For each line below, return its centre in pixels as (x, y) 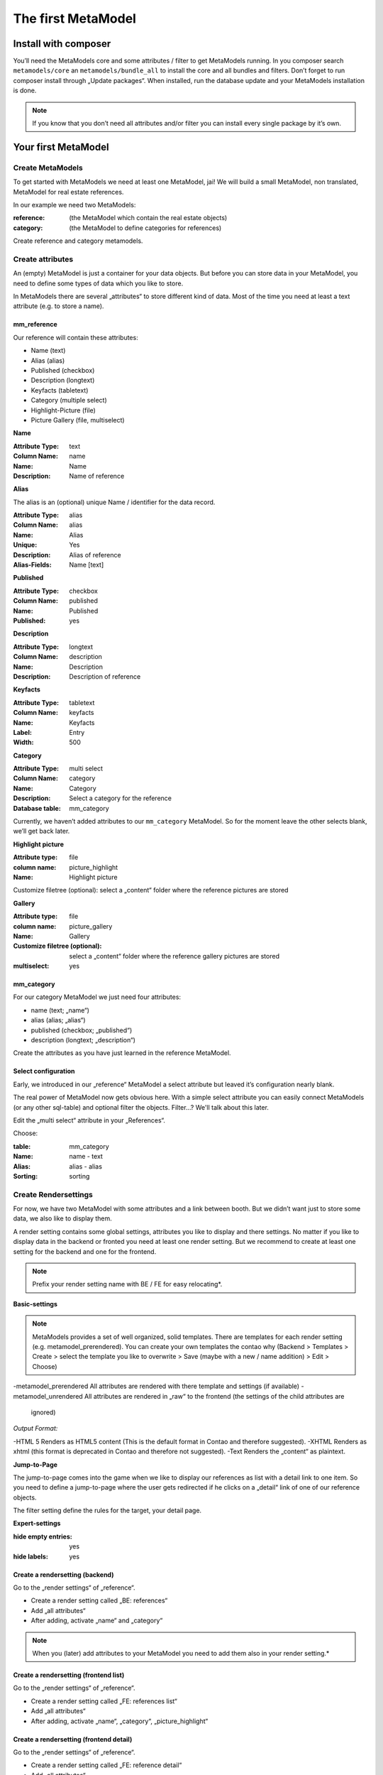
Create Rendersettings (53, 1194)
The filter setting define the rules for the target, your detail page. (107, 1511)
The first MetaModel (74, 18)
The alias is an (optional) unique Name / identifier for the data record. (114, 502)
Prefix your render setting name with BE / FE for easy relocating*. (127, 1284)
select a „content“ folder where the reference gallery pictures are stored (174, 956)
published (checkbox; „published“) (82, 1030)
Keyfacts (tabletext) (60, 390)
